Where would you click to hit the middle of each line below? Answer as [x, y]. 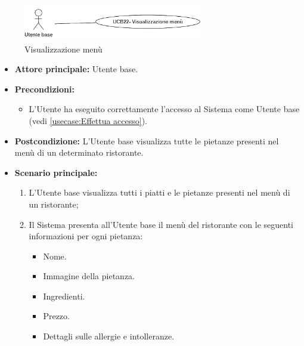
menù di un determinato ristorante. [79, 152]
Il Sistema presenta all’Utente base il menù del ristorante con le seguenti [161, 224]
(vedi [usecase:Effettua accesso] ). [88, 120]
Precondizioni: [44, 89]
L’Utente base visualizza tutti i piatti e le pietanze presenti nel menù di [159, 192]
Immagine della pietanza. [89, 276]
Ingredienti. [64, 296]
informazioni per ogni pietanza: [86, 236]
